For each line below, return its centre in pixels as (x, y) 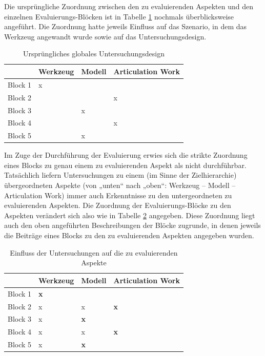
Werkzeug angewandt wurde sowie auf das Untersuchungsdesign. (105, 36)
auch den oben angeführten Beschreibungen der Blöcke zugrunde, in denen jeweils (132, 225)
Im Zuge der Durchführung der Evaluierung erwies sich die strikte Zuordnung (126, 155)
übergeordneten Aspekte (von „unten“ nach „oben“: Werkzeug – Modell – (120, 185)
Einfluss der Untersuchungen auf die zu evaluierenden (94, 252)
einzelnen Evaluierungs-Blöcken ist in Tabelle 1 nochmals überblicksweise (119, 16)
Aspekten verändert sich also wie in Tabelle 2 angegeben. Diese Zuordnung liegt (130, 215)
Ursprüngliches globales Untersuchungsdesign (94, 54)
